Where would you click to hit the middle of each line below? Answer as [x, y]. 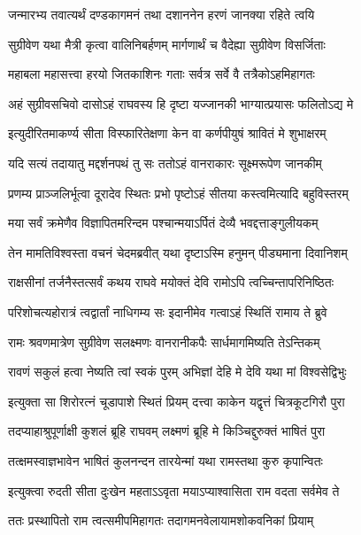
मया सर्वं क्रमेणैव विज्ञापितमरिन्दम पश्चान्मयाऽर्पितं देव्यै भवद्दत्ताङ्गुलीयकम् [163, 223]
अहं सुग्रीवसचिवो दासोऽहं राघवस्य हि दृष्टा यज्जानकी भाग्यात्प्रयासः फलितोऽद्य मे [181, 103]
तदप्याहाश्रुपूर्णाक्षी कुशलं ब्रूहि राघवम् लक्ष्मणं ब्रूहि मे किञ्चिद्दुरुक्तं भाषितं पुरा [167, 431]
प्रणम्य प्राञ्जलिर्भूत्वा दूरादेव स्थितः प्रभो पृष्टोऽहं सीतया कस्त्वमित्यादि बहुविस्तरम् [178, 193]
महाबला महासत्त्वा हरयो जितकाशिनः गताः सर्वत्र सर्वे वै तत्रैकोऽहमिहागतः [161, 74]
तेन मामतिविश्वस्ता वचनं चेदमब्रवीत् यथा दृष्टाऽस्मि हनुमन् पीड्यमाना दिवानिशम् [178, 252]
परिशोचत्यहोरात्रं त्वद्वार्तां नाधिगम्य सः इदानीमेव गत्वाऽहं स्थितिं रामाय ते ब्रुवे [168, 311]
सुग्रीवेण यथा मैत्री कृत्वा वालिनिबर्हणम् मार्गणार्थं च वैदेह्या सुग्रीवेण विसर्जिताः [167, 44]
